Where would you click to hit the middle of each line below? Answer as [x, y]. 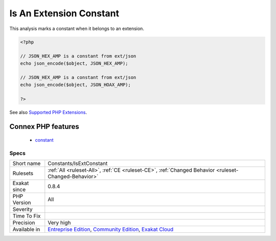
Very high [59, 223]
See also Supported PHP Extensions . [48, 112]
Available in [26, 229]
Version [22, 203]
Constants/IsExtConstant [78, 164]
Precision [24, 223]
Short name [27, 164]
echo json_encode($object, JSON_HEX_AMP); [74, 63]
